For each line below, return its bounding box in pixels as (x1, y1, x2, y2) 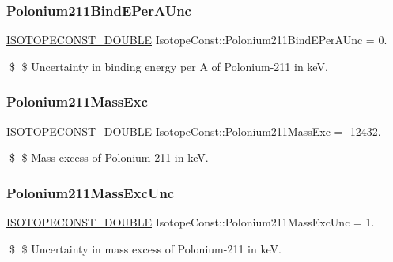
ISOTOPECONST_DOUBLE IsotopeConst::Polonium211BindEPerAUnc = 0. (6, 32, 387, 48)
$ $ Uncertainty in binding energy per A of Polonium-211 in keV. (9, 58, 328, 74)
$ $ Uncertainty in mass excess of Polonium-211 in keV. (9, 240, 282, 256)
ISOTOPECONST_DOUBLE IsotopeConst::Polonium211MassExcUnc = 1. (6, 214, 375, 230)
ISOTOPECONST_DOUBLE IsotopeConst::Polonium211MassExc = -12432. (6, 122, 381, 139)
